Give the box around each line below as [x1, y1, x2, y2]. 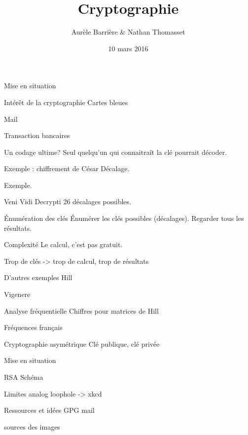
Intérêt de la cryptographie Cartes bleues [4, 97, 128, 107]
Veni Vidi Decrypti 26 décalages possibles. [4, 196, 131, 207]
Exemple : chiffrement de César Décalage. [4, 163, 130, 174]
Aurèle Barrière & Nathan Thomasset [71, 27, 185, 37]
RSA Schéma [4, 372, 43, 382]
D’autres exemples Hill [4, 272, 72, 283]
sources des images [4, 421, 60, 432]
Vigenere [4, 289, 31, 299]
